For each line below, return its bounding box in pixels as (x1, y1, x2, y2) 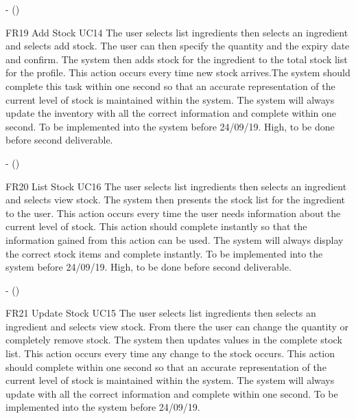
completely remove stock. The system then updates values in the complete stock (5, 332, 342, 347)
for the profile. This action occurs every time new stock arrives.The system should (5, 65, 351, 80)
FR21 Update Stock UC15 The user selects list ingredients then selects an (5, 306, 316, 320)
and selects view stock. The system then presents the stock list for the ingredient (5, 192, 346, 207)
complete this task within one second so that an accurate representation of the (5, 78, 335, 93)
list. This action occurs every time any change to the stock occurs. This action (5, 346, 335, 361)
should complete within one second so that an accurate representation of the (5, 359, 327, 374)
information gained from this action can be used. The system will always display (5, 232, 344, 247)
